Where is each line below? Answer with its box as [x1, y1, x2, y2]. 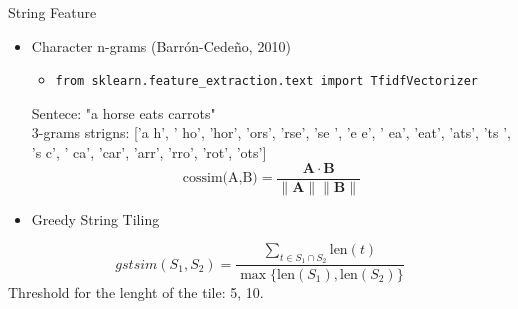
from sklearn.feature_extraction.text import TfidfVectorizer [55, 74, 478, 89]
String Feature [8, 2, 97, 22]
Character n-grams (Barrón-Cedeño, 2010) [31, 35, 291, 56]
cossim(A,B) [182, 171, 258, 186]
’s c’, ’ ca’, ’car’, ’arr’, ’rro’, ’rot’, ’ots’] [31, 142, 267, 163]
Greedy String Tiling [31, 208, 160, 229]
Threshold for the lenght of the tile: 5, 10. [8, 281, 264, 302]
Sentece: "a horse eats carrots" [31, 102, 216, 123]
